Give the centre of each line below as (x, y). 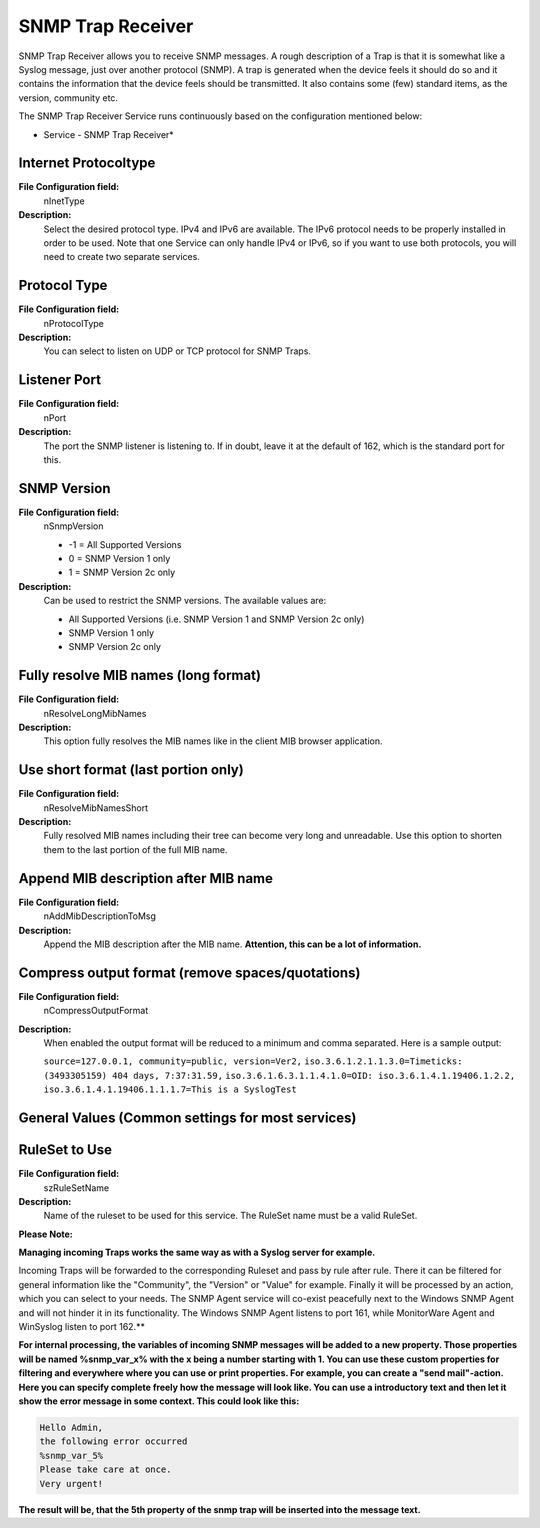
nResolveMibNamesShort (96, 807)
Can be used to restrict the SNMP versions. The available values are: (185, 601)
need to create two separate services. (121, 257)
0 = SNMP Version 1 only (119, 558)
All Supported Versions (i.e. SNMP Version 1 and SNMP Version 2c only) (216, 619)
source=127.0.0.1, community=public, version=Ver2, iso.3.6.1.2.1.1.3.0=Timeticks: (253, 1061)
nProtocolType (74, 323)
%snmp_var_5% (71, 1455)
